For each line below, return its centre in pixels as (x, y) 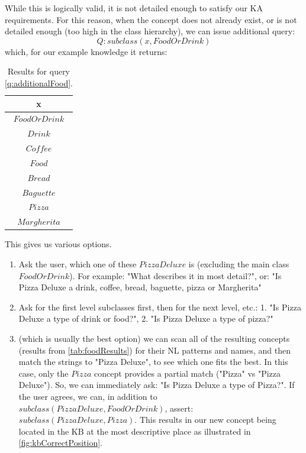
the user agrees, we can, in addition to (88, 396)
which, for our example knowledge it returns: (86, 51)
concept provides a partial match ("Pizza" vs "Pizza (188, 373)
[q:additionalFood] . (39, 82)
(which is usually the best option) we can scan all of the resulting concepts (154, 338)
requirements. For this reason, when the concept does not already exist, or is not (151, 19)
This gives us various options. (58, 244)
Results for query (39, 71)
